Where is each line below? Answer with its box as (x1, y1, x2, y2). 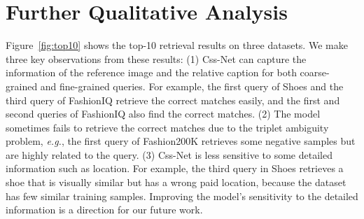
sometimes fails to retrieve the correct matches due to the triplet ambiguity (6, 120, 329, 134)
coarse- (300, 65, 330, 80)
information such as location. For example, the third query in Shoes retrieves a (6, 161, 344, 176)
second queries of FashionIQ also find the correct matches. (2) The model (6, 106, 321, 121)
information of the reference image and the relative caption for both (6, 65, 297, 80)
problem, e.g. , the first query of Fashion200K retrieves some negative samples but (6, 134, 356, 148)
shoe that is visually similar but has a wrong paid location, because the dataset (6, 175, 346, 190)
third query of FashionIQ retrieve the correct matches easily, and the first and (6, 92, 340, 107)
